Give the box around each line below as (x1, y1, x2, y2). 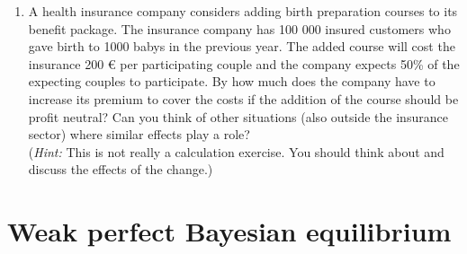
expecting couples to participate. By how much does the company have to (28, 72, 436, 91)
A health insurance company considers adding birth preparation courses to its (28, 2, 458, 20)
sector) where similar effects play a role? (28, 125, 250, 144)
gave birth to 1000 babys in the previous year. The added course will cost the (28, 37, 455, 56)
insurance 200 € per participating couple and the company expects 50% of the (28, 54, 460, 73)
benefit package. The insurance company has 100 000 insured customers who (28, 19, 451, 38)
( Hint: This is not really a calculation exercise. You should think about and (28, 142, 445, 161)
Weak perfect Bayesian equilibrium (7, 213, 452, 250)
